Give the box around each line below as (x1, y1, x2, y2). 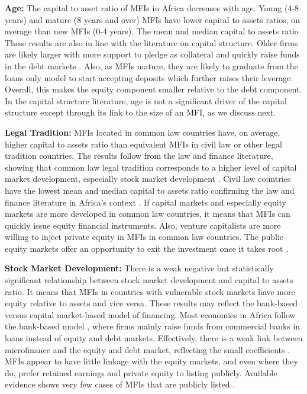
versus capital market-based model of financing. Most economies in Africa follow (5, 308, 296, 321)
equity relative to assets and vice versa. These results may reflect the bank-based (5, 297, 298, 309)
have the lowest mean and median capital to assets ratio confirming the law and (5, 184, 295, 196)
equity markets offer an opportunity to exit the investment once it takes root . (5, 242, 289, 254)
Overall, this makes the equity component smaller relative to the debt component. (5, 83, 302, 95)
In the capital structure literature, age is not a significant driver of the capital (5, 94, 287, 107)
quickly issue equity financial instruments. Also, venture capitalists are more (5, 219, 281, 231)
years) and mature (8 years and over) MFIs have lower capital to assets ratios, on (5, 13, 300, 25)
